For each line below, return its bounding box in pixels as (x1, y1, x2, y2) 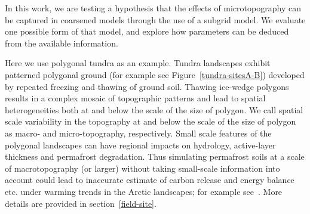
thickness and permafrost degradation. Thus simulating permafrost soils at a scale (5, 150, 305, 163)
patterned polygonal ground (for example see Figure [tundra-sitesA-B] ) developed (5, 68, 305, 80)
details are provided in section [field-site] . (5, 197, 156, 209)
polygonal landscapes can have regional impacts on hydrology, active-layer (5, 138, 276, 151)
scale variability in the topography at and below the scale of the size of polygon (5, 115, 296, 128)
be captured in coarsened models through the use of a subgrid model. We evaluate (5, 13, 306, 26)
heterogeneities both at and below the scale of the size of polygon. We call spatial (5, 103, 303, 116)
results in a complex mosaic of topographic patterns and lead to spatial (5, 92, 266, 104)
